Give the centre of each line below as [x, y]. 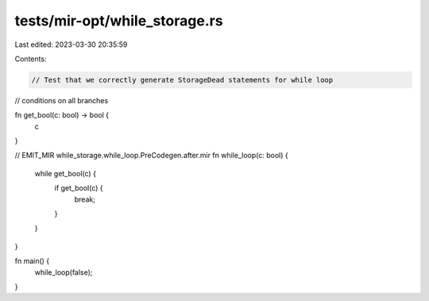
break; [85, 199]
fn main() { [32, 261]
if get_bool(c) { [79, 188]
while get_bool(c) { [66, 173]
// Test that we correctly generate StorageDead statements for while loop [182, 80]
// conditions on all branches [62, 100]
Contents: [31, 59]
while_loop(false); [64, 272]
